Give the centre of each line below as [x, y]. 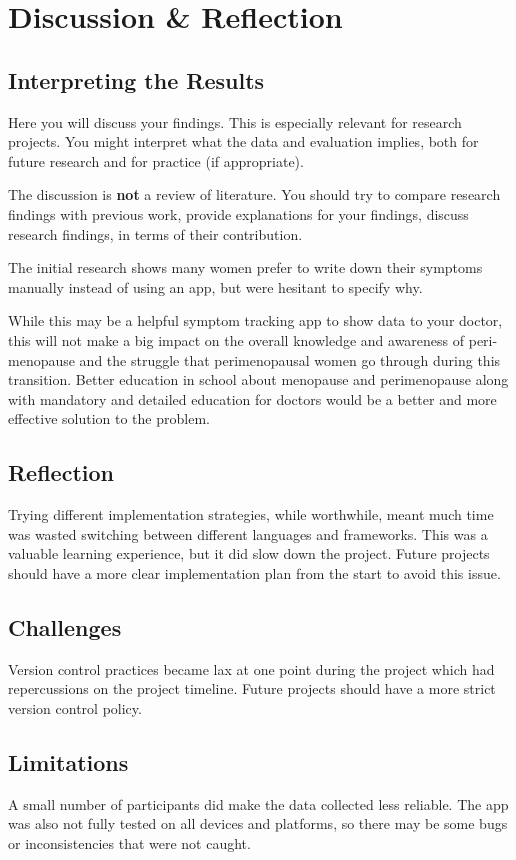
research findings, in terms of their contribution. [155, 233]
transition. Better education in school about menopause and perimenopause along [258, 379]
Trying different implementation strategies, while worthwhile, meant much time [251, 514]
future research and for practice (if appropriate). [156, 160]
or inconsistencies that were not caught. [129, 842]
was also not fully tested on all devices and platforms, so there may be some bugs [258, 823]
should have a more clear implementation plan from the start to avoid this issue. [254, 572]
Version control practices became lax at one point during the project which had [251, 668]
